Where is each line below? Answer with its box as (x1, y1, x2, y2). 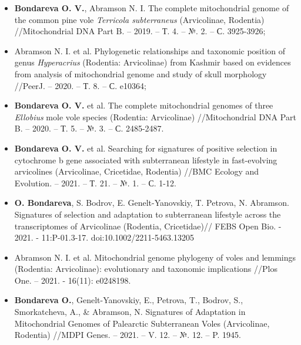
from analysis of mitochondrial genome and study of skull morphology (14, 67, 267, 80)
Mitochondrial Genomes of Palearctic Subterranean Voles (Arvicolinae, (14, 317, 270, 329)
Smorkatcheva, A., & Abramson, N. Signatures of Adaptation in (14, 305, 246, 318)
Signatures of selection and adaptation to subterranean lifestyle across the (14, 208, 281, 220)
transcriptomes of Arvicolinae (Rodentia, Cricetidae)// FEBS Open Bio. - (14, 219, 282, 232)
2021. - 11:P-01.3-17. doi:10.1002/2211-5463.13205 (14, 231, 194, 244)
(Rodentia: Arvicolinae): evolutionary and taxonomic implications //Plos (14, 262, 277, 275)
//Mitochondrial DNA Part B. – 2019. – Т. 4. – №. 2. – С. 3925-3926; (14, 25, 266, 37)
